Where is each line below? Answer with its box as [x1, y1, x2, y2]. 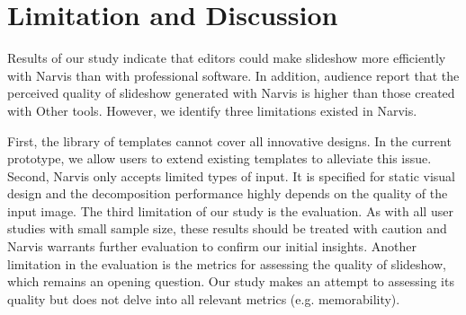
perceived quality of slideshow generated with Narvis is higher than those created [7, 83, 455, 102]
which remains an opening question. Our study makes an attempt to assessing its [7, 272, 454, 291]
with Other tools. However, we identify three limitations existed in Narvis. [7, 101, 417, 119]
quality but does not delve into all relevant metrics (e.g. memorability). [7, 289, 400, 308]
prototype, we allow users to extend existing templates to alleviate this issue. [7, 149, 432, 168]
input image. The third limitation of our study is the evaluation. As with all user [7, 201, 453, 220]
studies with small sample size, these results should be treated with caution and [7, 219, 447, 238]
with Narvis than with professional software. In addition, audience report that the [7, 66, 460, 84]
